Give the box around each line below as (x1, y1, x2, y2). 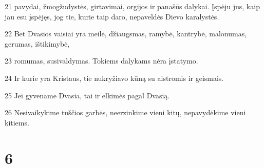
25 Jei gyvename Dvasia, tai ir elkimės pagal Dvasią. (5, 90, 170, 100)
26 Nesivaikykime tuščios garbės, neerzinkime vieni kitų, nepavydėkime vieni (5, 107, 246, 118)
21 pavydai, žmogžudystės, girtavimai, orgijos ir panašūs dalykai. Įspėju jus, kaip (5, 1, 260, 11)
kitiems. (5, 117, 29, 128)
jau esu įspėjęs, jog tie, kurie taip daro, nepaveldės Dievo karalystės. (5, 11, 219, 22)
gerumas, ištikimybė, (5, 38, 70, 49)
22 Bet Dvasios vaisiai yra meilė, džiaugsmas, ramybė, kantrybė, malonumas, (5, 28, 247, 39)
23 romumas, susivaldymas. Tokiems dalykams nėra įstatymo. (5, 55, 198, 66)
